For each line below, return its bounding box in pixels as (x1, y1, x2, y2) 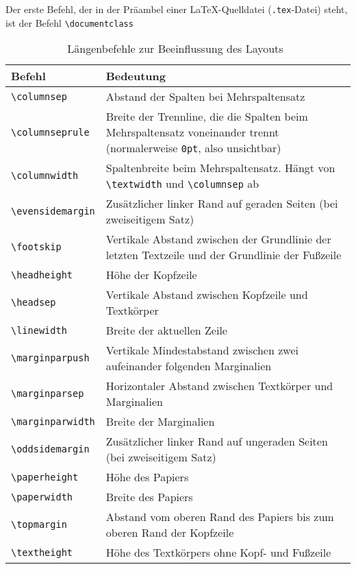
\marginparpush (11, 352, 90, 364)
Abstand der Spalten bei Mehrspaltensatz (105, 88, 305, 105)
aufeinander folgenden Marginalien (105, 358, 272, 374)
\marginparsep (11, 388, 84, 400)
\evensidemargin (11, 206, 95, 217)
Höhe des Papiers (105, 469, 189, 485)
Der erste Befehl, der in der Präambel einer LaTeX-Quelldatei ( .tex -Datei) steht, (5, 2, 348, 16)
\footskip (11, 241, 62, 253)
